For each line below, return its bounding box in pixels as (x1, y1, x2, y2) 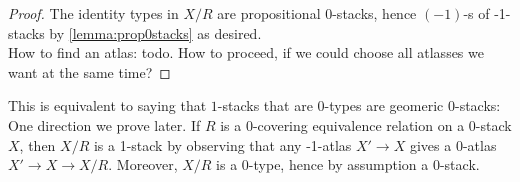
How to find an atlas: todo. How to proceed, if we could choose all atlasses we (8, 42, 484, 63)
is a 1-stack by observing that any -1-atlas (93, 134, 352, 155)
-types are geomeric (324, 95, 444, 116)
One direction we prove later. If (8, 114, 201, 135)
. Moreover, (108, 154, 178, 175)
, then (19, 134, 56, 155)
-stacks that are (217, 95, 313, 116)
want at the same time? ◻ (8, 61, 171, 82)
